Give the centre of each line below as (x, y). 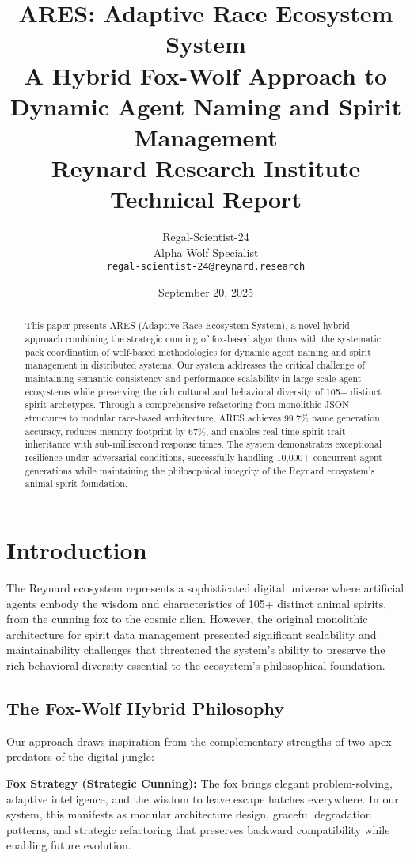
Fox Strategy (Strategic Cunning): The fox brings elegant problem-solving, (199, 782)
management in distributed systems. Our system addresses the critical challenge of (195, 365)
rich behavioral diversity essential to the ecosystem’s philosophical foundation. (196, 665)
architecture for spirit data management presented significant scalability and (192, 634)
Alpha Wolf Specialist (206, 252)
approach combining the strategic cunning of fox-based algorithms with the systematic (203, 339)
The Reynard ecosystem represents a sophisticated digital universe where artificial (205, 587)
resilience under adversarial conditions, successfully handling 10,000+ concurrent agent (203, 457)
